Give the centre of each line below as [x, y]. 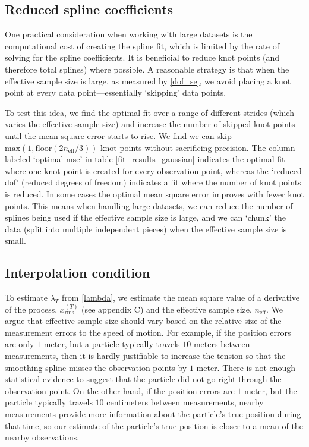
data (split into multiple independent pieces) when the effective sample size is [146, 229]
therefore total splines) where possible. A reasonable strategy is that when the [147, 69]
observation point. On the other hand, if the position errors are [120, 390]
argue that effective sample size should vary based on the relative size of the [143, 321]
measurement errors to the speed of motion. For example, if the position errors [148, 332]
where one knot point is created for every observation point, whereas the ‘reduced [153, 170]
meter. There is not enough [246, 367]
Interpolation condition [78, 273]
